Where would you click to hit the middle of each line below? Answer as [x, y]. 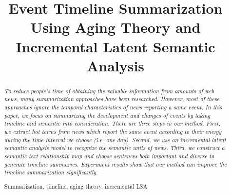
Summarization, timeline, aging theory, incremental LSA [76, 186]
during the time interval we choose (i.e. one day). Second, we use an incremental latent [115, 140]
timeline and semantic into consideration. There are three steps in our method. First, [112, 123]
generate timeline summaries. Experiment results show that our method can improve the [115, 164]
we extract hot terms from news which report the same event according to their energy [113, 132]
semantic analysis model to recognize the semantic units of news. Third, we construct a [114, 148]
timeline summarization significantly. [51, 172]
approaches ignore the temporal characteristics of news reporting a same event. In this [113, 107]
